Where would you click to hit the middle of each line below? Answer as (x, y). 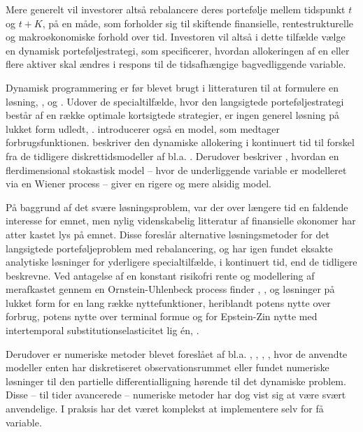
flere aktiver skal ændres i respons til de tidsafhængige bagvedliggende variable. (176, 64)
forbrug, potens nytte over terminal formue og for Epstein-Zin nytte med (162, 316)
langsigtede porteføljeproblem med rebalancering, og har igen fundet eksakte (169, 248)
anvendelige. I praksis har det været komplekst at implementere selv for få (165, 409)
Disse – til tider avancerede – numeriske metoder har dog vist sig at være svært (176, 395)
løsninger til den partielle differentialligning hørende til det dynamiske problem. (176, 381)
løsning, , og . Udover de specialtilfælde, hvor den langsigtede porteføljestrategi (175, 101)
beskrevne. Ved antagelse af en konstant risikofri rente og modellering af (160, 275)
